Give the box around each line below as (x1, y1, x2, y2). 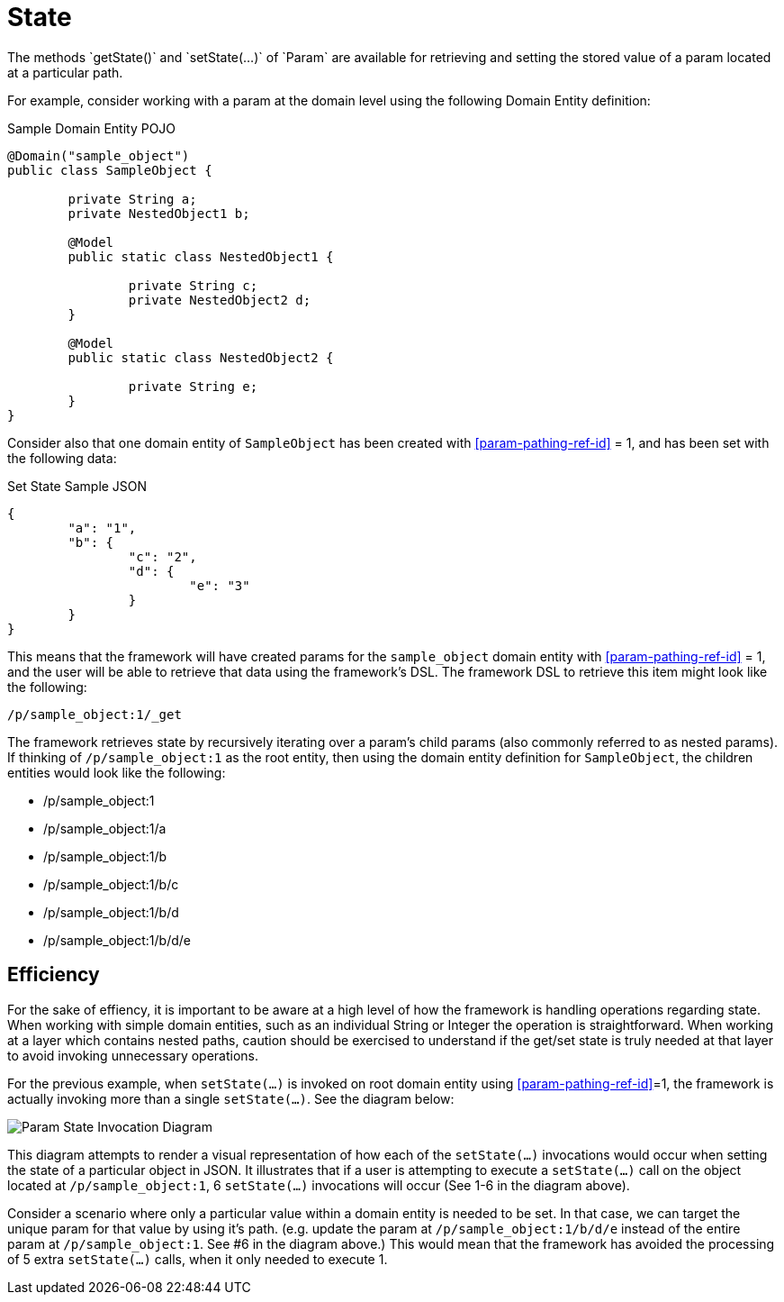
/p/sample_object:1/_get (7, 706, 182, 722)
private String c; (128, 278, 258, 293)
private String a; (68, 191, 197, 206)
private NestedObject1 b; (68, 205, 250, 221)
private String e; (128, 378, 258, 394)
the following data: (7, 450, 117, 466)
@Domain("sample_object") (7, 148, 190, 163)
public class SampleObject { (7, 162, 212, 178)
